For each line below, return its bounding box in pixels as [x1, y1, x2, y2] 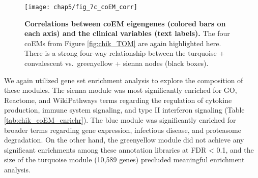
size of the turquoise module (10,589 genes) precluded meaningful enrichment [4, 154, 245, 165]
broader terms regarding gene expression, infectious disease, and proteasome [4, 124, 241, 135]
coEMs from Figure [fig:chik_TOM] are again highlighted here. [24, 38, 221, 48]
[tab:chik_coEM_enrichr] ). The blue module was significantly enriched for [4, 115, 236, 125]
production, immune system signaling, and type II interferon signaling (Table [4, 104, 245, 115]
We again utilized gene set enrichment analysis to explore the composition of [4, 75, 243, 85]
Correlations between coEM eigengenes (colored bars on [24, 18, 226, 28]
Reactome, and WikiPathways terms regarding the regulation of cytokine [4, 94, 232, 105]
